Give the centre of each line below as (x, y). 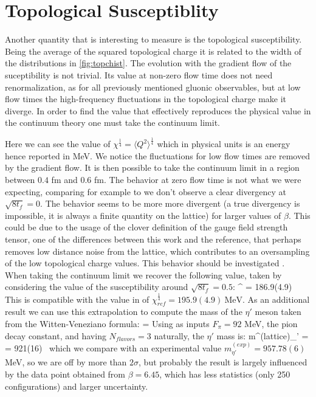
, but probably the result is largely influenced (223, 362)
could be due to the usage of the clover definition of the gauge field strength (146, 227)
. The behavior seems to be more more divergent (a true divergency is (170, 203)
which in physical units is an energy (224, 144)
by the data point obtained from (65, 374)
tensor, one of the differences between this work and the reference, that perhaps (153, 239)
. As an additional (276, 299)
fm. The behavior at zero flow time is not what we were (198, 180)
